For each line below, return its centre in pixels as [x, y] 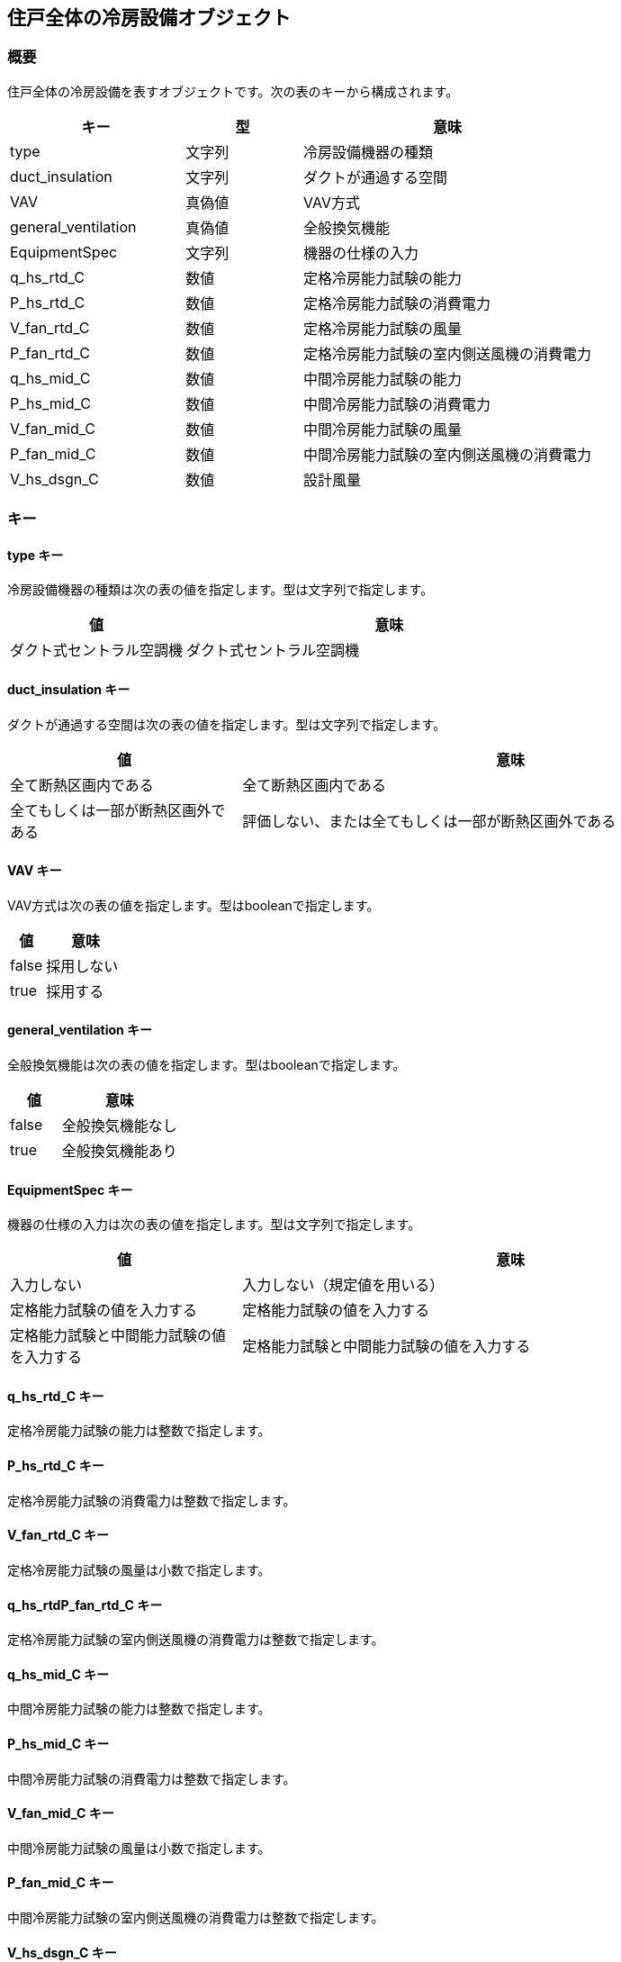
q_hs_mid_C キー [58, 1674]
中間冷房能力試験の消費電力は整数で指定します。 [152, 1778]
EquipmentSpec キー [70, 1189]
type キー [36, 555]
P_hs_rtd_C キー [56, 1466]
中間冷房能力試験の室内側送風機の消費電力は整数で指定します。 [196, 1918]
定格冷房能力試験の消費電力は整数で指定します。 [152, 1500]
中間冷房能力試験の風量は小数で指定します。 [139, 1848]
